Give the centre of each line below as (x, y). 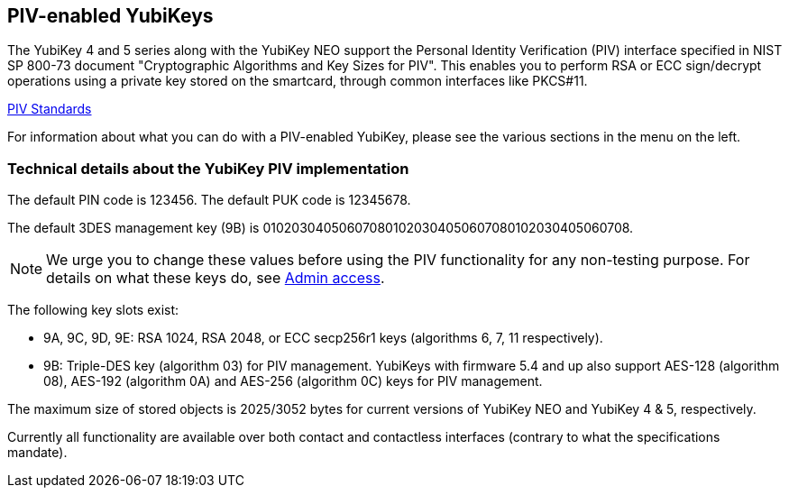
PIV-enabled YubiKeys (110, 16)
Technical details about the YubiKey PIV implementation (208, 168)
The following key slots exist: (93, 310)
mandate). (37, 453)
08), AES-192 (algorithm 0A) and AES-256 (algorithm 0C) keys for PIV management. (293, 381)
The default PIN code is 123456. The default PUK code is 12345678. (209, 200)
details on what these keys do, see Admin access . (216, 278)
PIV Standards (50, 109)
